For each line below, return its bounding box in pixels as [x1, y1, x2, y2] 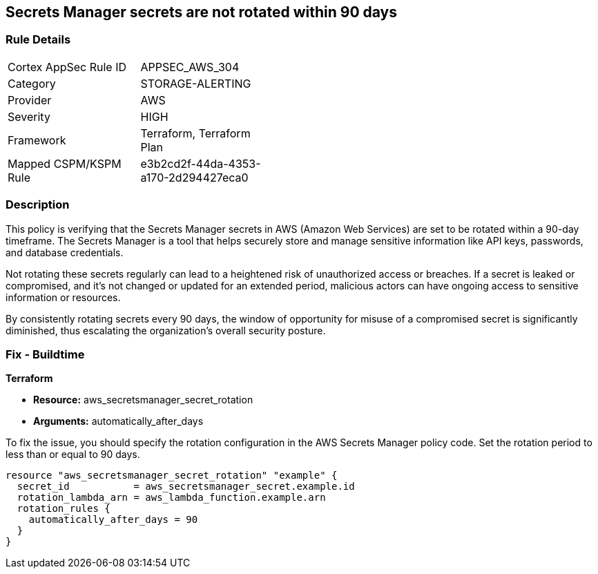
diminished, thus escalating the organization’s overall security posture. [6, 324, 326, 336]
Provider [8, 93, 52, 107]
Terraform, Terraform [140, 126, 251, 140]
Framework [8, 133, 66, 147]
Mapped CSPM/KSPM [8, 156, 122, 171]
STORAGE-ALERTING [140, 76, 251, 90]
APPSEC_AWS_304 [140, 59, 240, 74]
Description [6, 198, 70, 212]
